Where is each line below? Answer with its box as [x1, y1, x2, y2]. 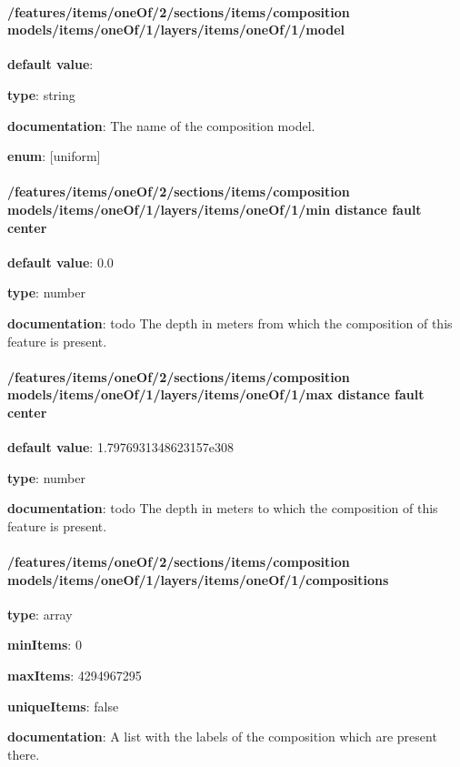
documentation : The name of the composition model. [7, 116, 315, 135]
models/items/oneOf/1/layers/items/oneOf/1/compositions [7, 570, 389, 589]
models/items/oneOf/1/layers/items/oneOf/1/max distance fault [7, 385, 425, 404]
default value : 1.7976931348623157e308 [7, 438, 234, 457]
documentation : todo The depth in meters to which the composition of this [7, 499, 438, 518]
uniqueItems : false [7, 696, 119, 715]
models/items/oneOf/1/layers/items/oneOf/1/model [7, 20, 345, 39]
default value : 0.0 [7, 252, 114, 271]
